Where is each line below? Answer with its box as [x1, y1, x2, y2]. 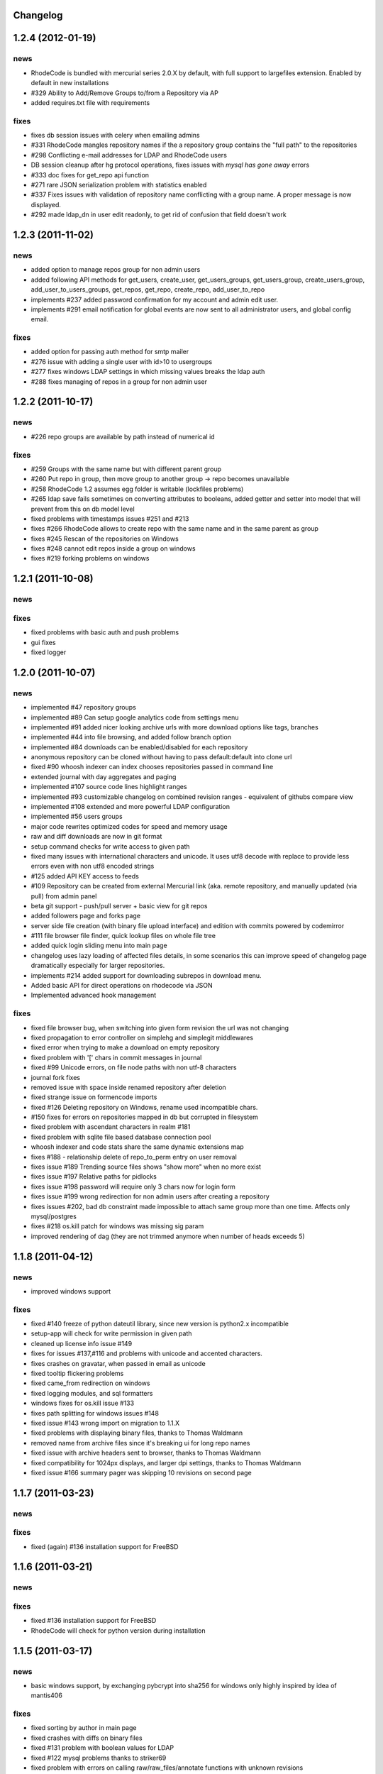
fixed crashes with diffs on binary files [30, 1734, 143, 1742]
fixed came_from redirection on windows [30, 1379, 150, 1387]
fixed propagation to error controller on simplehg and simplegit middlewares [30, 1033, 253, 1042]
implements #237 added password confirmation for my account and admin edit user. [30, 295, 279, 304]
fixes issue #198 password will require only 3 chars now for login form [30, 1182, 235, 1191]
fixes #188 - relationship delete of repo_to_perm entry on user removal [30, 1152, 237, 1161]
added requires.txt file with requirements [30, 98, 150, 106]
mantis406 [30, 1691, 63, 1699]
